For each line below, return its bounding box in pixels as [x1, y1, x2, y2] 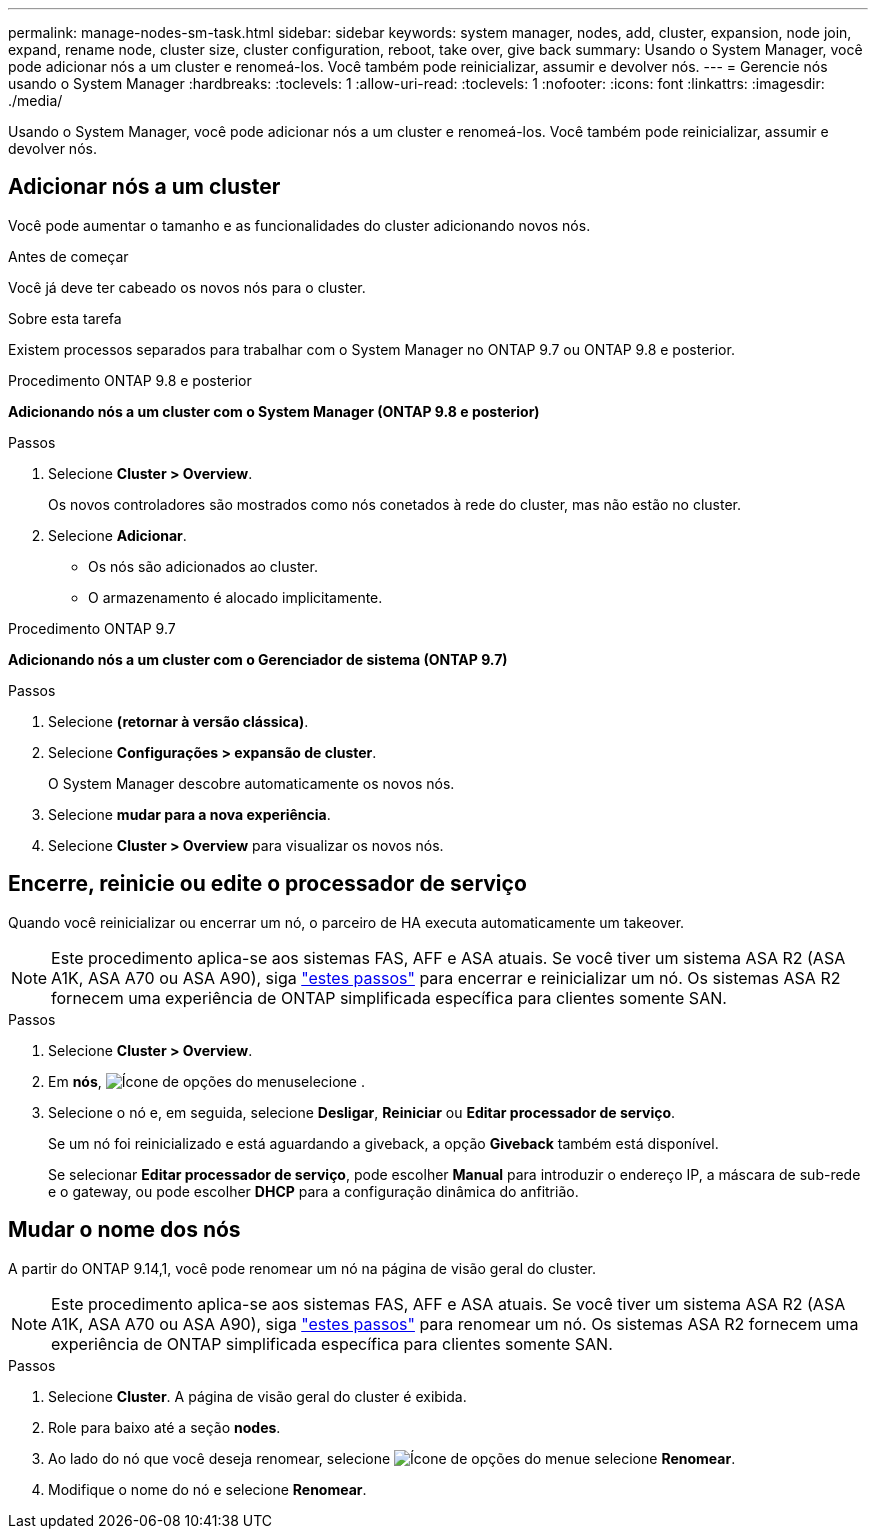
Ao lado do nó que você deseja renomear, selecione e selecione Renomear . [48, 1449, 736, 1467]
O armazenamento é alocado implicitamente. [88, 588, 383, 606]
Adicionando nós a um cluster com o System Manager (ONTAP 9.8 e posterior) [8, 402, 540, 420]
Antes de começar [8, 247, 129, 265]
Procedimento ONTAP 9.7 [8, 619, 176, 637]
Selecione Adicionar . [48, 526, 187, 544]
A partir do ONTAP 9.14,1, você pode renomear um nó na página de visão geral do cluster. [8, 1259, 596, 1277]
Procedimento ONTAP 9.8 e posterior [8, 371, 252, 389]
